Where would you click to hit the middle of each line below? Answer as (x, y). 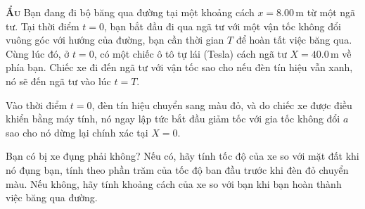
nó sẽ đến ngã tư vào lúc (58, 81)
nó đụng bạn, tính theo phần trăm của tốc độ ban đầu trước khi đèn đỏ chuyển (177, 169)
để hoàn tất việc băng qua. (294, 40)
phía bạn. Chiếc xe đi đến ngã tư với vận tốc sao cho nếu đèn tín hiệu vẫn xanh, (179, 67)
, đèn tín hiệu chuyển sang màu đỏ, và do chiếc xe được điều (222, 104)
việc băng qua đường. (52, 197)
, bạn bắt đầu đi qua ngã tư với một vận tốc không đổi (223, 26)
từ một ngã (331, 12)
